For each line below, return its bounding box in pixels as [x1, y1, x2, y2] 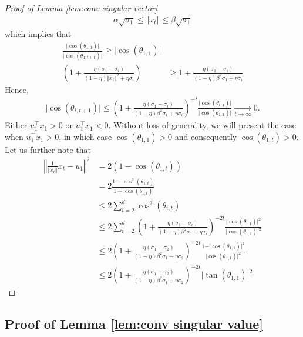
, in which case [59, 130, 112, 142]
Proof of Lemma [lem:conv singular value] [5, 315, 264, 333]
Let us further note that [5, 143, 91, 155]
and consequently [174, 130, 237, 142]
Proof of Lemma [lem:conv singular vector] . [5, 2, 160, 14]
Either [5, 119, 28, 131]
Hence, [5, 83, 29, 95]
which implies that [5, 28, 72, 40]
